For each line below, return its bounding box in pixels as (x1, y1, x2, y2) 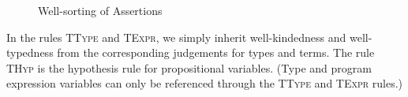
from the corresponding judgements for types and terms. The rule (57, 44, 375, 61)
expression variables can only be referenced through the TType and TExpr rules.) (6, 75, 403, 91)
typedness (6, 44, 54, 61)
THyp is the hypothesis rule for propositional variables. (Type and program (6, 59, 372, 76)
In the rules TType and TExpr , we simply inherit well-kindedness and (6, 28, 346, 45)
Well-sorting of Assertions (38, 2, 163, 18)
